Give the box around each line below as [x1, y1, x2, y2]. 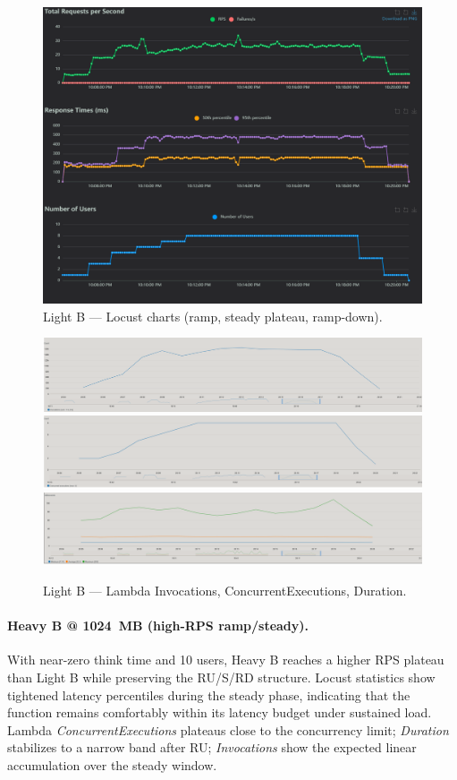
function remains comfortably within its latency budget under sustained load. [7, 703, 432, 722]
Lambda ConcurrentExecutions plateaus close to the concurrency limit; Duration [7, 720, 449, 739]
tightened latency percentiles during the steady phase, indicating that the [7, 685, 410, 704]
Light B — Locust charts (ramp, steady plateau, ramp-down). [43, 306, 383, 325]
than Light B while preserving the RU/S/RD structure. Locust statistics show [7, 667, 436, 686]
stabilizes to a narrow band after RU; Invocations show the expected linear [7, 738, 417, 757]
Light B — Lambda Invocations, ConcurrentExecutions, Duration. [43, 580, 407, 599]
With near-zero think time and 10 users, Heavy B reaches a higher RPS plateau [7, 650, 444, 669]
